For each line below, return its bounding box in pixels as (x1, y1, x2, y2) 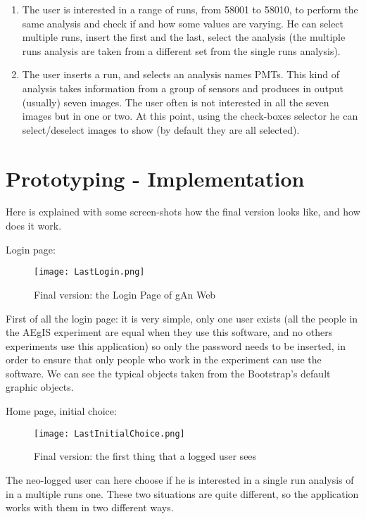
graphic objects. (6, 380, 74, 394)
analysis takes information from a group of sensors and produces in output (22, 80, 343, 95)
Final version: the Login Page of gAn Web (34, 287, 216, 301)
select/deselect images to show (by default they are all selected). (22, 122, 300, 137)
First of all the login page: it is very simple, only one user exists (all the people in (6, 311, 358, 325)
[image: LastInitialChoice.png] (34, 428, 185, 439)
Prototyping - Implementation (6, 163, 305, 192)
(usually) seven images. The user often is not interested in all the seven (22, 94, 329, 109)
